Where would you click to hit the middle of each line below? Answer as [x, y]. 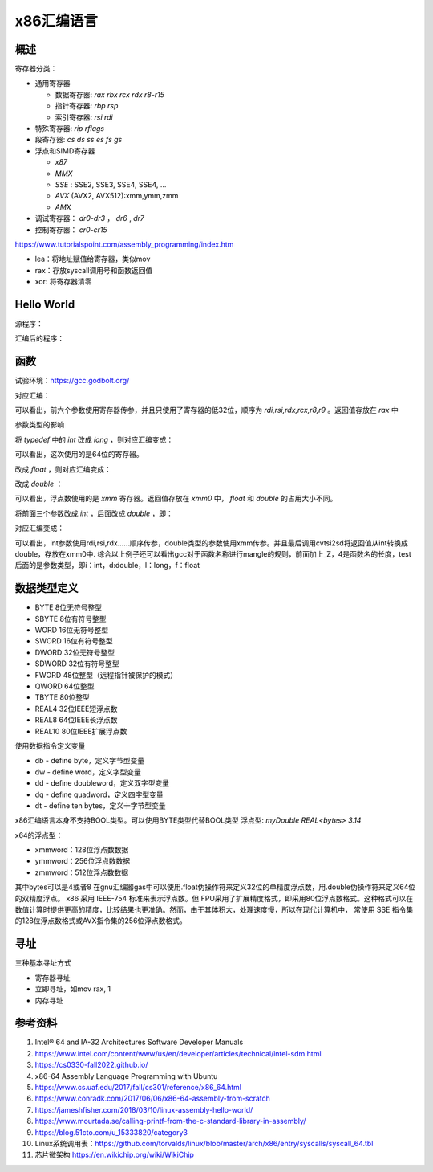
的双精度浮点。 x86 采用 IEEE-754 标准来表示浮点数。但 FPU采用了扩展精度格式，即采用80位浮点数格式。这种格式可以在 [214, 898]
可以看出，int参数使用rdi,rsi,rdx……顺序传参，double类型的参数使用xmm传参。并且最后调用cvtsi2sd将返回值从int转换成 [212, 543]
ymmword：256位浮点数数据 [83, 861]
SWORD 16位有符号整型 [74, 641]
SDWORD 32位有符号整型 [77, 664]
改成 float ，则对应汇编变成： [63, 469]
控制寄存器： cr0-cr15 [71, 230]
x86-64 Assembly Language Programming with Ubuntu [126, 1076]
